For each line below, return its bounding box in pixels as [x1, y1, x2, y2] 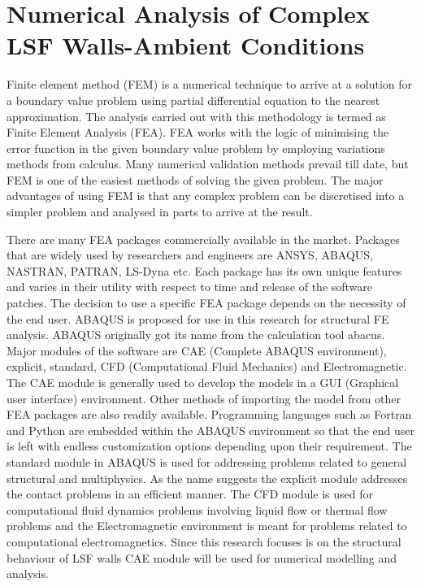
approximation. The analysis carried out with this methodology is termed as [7, 107, 386, 124]
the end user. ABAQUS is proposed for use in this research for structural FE [7, 310, 389, 327]
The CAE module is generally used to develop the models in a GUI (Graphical [7, 374, 399, 390]
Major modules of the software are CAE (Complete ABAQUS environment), [7, 341, 387, 359]
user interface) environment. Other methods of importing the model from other [7, 389, 401, 407]
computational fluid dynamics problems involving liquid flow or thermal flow [7, 501, 388, 518]
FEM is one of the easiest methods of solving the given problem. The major [7, 171, 384, 188]
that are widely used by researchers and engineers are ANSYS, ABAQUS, [7, 246, 374, 263]
